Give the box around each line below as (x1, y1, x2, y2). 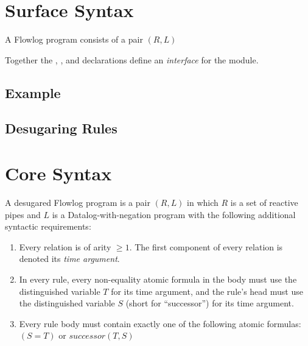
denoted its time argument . (19, 252, 120, 265)
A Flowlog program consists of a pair (5, 33, 143, 46)
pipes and (5, 208, 41, 221)
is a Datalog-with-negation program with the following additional (52, 208, 296, 221)
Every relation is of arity (19, 240, 111, 253)
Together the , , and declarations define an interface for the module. (5, 53, 259, 66)
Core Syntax (5, 161, 112, 186)
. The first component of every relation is (129, 240, 283, 253)
